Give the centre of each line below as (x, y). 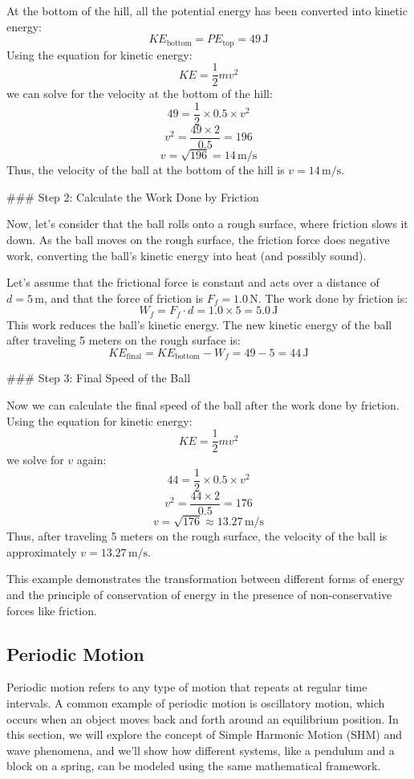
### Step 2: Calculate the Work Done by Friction (133, 196)
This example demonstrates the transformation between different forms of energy (206, 579)
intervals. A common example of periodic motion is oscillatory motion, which (196, 702)
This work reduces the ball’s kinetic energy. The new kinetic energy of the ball (199, 324)
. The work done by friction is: (333, 298)
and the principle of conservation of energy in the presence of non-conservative (199, 594)
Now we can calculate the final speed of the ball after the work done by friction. (203, 405)
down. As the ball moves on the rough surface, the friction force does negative (198, 239)
